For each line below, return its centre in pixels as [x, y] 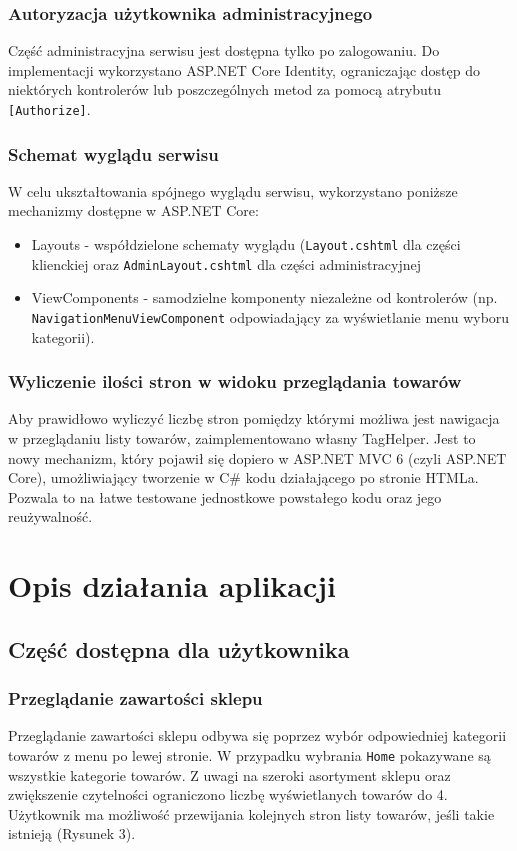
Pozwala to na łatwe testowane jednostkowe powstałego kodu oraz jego [225, 496]
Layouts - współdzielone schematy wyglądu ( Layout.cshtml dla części [246, 244]
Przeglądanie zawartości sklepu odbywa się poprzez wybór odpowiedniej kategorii [257, 735]
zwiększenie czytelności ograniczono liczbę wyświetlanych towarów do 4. [228, 794]
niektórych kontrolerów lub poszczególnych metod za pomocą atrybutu [225, 89]
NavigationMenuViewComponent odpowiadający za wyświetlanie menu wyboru [270, 316]
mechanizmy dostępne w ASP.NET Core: [133, 210]
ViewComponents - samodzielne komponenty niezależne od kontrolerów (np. [264, 297]
